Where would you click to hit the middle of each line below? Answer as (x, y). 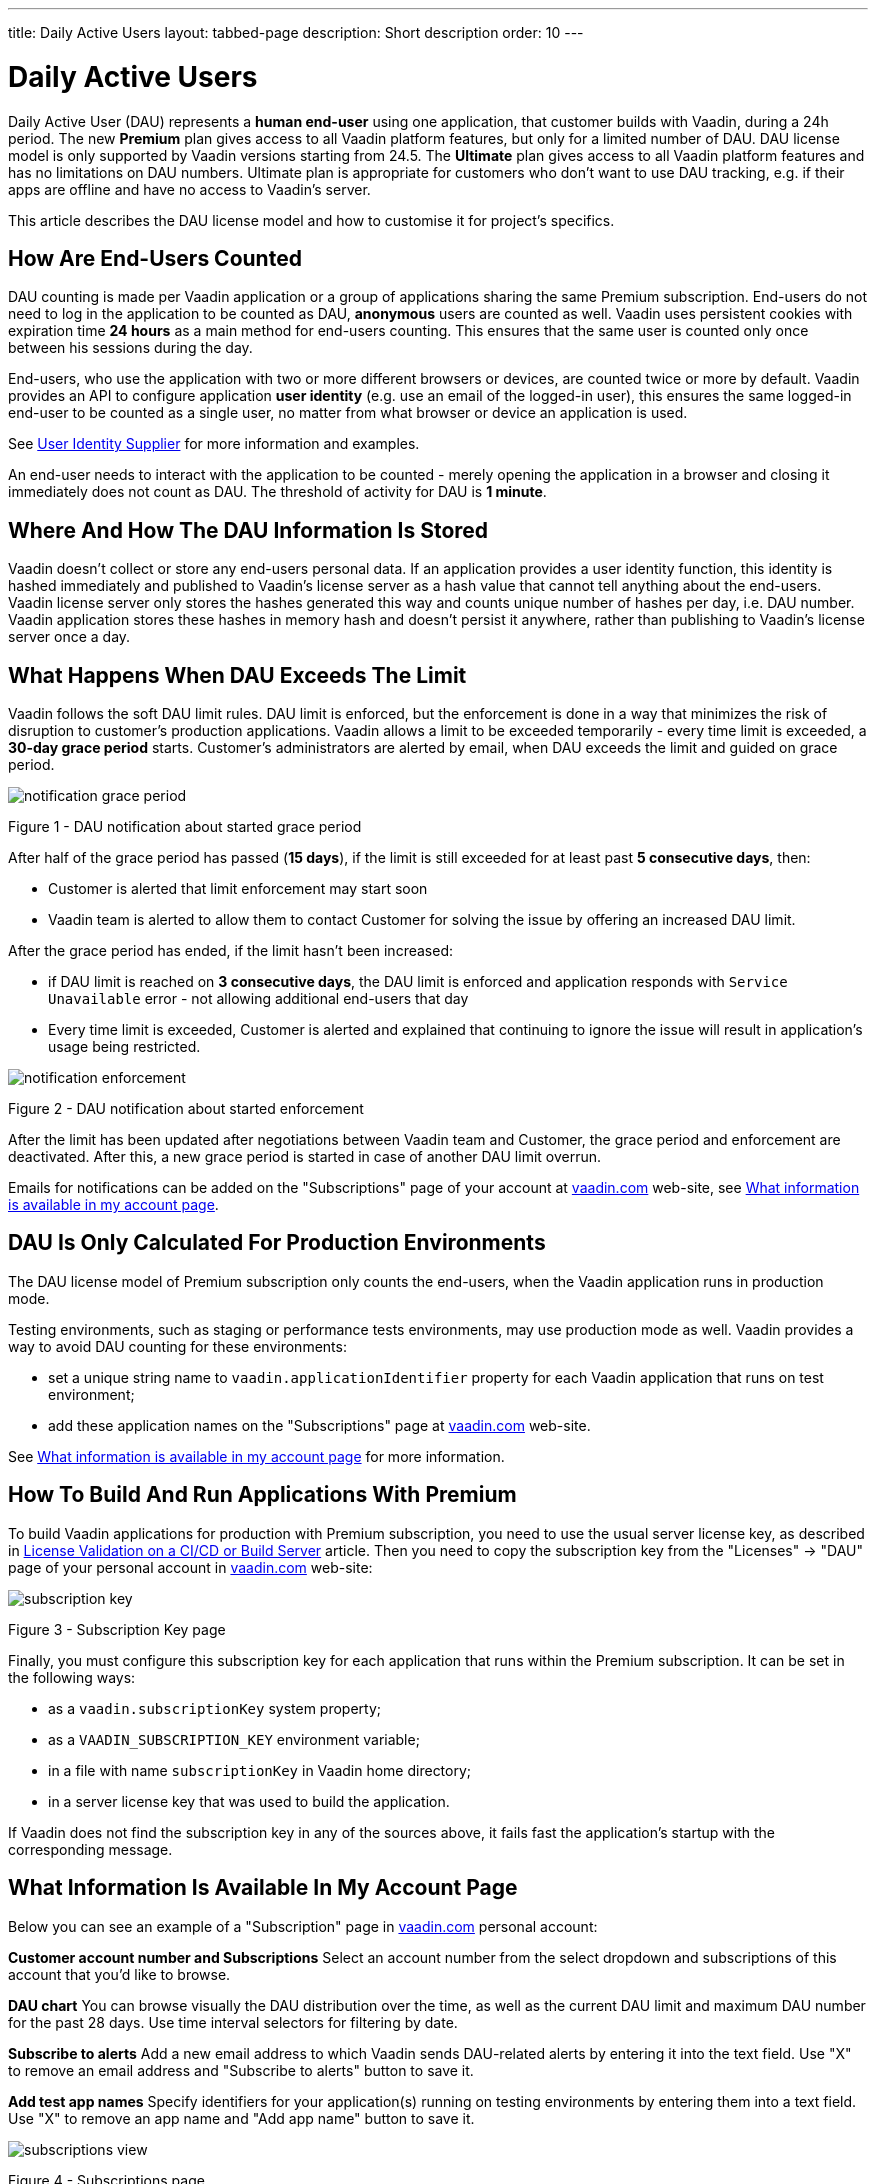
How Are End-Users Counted (155, 258)
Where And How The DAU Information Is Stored (248, 530)
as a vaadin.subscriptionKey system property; (215, 1708)
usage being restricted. (124, 1047)
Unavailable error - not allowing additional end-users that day (258, 999)
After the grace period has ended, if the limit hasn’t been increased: (230, 951)
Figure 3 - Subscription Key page (117, 1629)
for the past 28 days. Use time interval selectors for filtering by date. (233, 2022)
